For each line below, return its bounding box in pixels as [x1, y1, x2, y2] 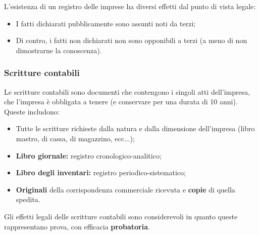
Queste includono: [4, 106, 60, 116]
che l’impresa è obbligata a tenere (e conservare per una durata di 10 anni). [4, 96, 238, 107]
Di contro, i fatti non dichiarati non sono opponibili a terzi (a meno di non [16, 35, 247, 46]
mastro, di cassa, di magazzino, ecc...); [16, 133, 135, 143]
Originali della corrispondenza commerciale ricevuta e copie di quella [16, 184, 235, 194]
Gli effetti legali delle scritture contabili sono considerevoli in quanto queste [4, 211, 238, 221]
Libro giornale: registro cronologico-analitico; [16, 150, 162, 161]
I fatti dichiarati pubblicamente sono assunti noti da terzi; [16, 18, 196, 28]
